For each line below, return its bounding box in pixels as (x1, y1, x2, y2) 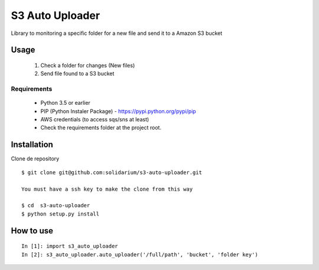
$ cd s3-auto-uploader (21, 202, 90, 209)
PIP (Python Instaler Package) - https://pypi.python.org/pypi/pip (40, 107, 196, 115)
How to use (11, 226, 53, 236)
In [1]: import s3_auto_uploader (21, 243, 118, 250)
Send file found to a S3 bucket (40, 70, 115, 77)
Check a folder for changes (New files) (40, 62, 135, 69)
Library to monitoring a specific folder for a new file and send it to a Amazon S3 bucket (11, 30, 223, 37)
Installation (11, 140, 53, 150)
